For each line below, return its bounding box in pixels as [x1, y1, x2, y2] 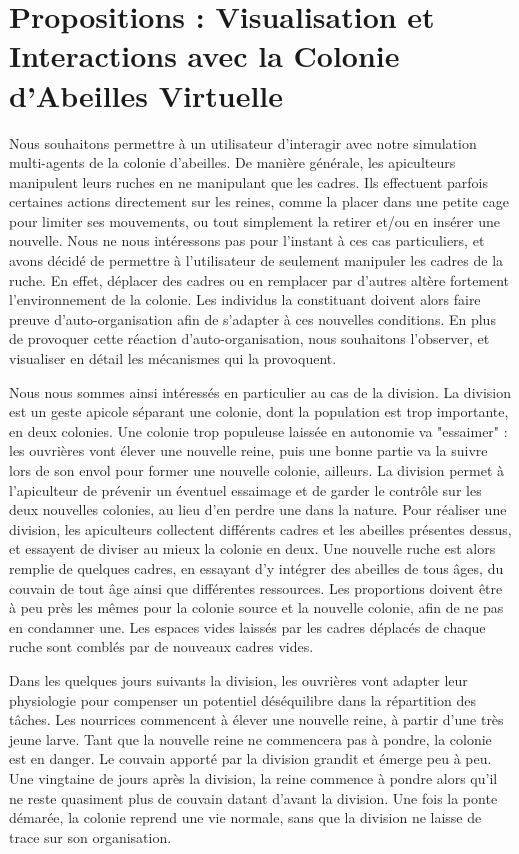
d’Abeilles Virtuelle [9, 74, 284, 115]
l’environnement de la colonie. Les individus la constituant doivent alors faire [9, 289, 481, 310]
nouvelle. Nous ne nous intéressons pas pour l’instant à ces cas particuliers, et [9, 230, 485, 251]
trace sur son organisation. [9, 826, 172, 847]
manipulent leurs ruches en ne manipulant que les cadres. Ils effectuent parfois [9, 171, 488, 192]
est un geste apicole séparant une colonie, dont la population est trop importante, [9, 401, 509, 422]
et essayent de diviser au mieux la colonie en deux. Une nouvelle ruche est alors [9, 538, 496, 559]
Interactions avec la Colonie [9, 35, 400, 76]
